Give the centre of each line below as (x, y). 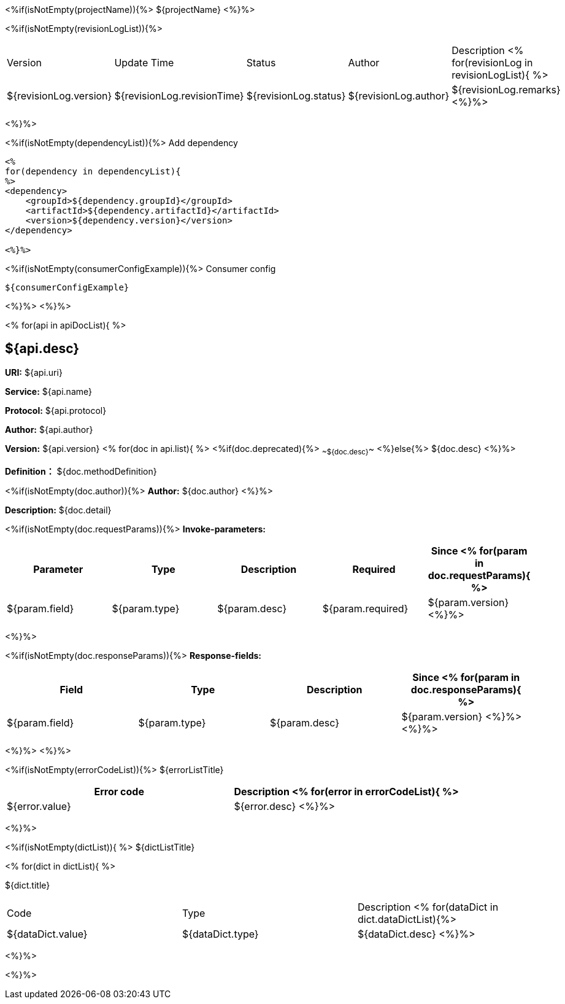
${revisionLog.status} (296, 96)
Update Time (144, 63)
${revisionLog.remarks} (506, 90)
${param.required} (365, 608)
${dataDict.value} (47, 934)
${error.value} (39, 806)
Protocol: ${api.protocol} (56, 410)
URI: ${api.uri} (34, 372)
